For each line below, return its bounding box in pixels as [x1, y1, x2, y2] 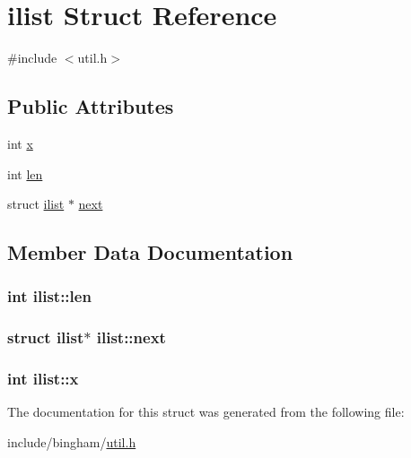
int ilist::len [7, 285, 92, 307]
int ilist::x [7, 367, 79, 390]
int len [7, 164, 43, 183]
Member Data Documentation [7, 238, 293, 266]
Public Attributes [7, 92, 174, 120]
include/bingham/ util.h [7, 432, 136, 451]
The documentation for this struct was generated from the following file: [7, 402, 405, 421]
